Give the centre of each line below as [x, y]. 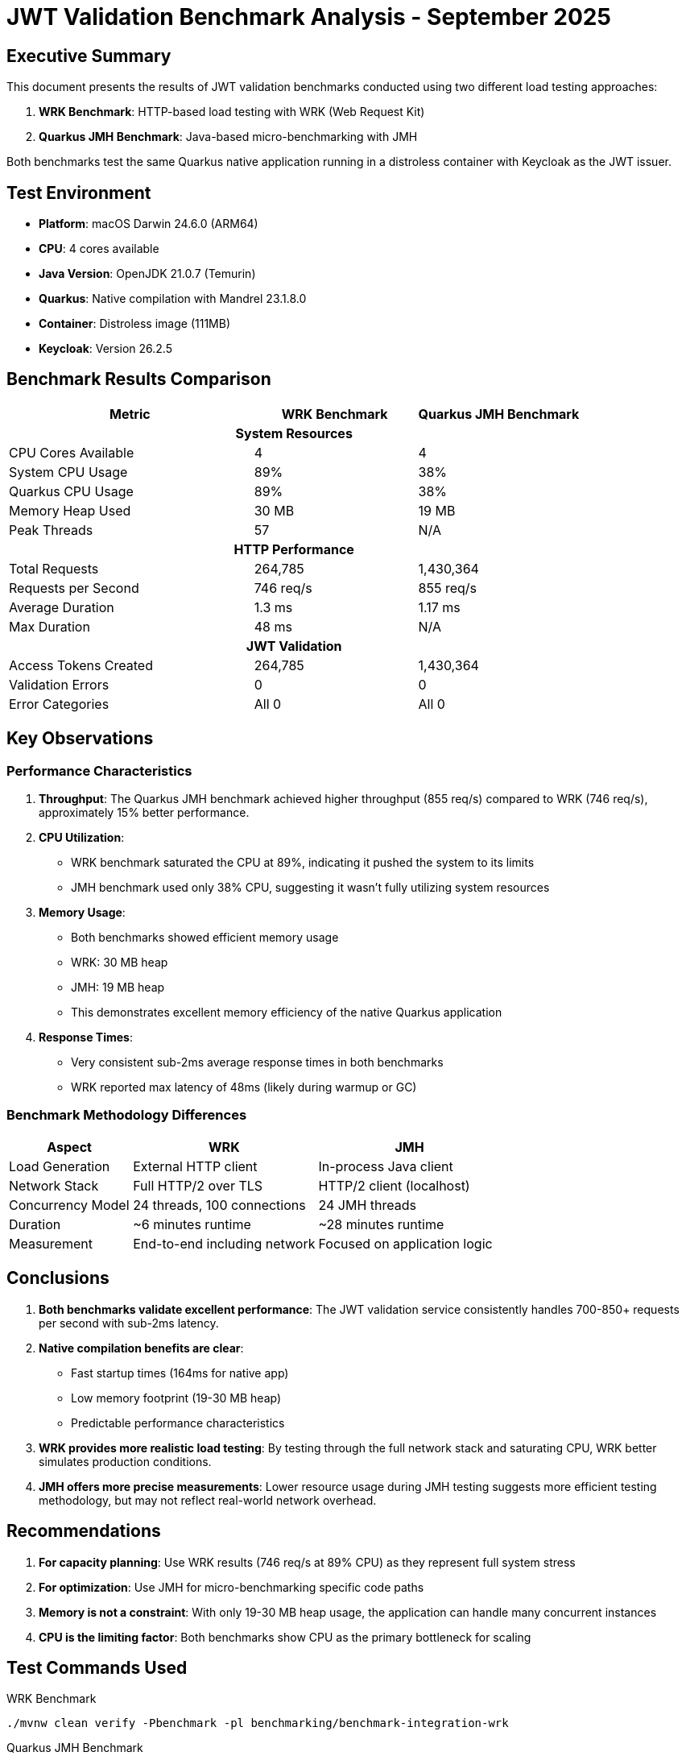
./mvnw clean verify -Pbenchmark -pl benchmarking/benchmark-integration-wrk [258, 1723]
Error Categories [59, 704]
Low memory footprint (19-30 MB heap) [176, 1398]
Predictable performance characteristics [178, 1423]
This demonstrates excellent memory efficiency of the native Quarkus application [287, 1013]
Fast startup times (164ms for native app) [180, 1373]
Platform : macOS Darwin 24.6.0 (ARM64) [149, 224]
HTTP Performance [294, 549]
